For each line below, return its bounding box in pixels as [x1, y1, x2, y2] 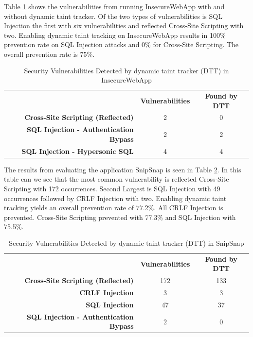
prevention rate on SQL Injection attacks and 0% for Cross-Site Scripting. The [4, 39, 239, 50]
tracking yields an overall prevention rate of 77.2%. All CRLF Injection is [4, 202, 223, 213]
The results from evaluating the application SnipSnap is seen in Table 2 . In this [4, 164, 241, 174]
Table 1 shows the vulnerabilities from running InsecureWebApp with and [4, 1, 225, 11]
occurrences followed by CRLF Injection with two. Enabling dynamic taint [4, 193, 227, 203]
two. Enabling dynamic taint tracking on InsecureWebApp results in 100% [4, 30, 226, 40]
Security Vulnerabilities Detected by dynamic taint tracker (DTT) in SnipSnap [9, 237, 244, 248]
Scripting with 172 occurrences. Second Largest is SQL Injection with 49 [4, 184, 220, 193]
